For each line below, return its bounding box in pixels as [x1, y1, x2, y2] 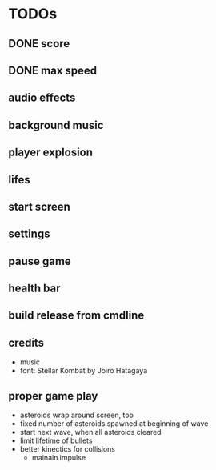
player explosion [8, 146, 94, 159]
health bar [8, 282, 61, 295]
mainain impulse [31, 453, 86, 463]
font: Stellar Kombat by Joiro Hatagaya [19, 366, 148, 376]
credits [8, 335, 45, 349]
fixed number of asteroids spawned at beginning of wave [19, 419, 209, 428]
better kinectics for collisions [19, 444, 116, 454]
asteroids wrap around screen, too [19, 410, 134, 420]
